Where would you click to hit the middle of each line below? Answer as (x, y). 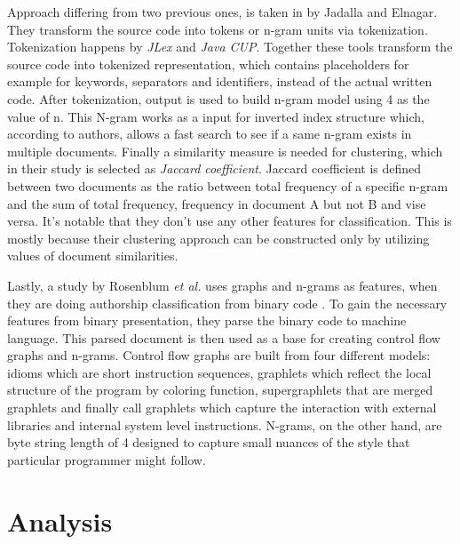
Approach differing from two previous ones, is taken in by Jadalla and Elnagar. (222, 12)
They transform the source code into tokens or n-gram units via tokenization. (218, 29)
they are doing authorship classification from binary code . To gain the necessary (227, 303)
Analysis (60, 520)
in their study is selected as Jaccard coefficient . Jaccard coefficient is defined (214, 168)
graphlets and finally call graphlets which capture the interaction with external (222, 408)
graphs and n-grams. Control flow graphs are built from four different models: (219, 355)
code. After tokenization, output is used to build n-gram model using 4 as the (218, 98)
